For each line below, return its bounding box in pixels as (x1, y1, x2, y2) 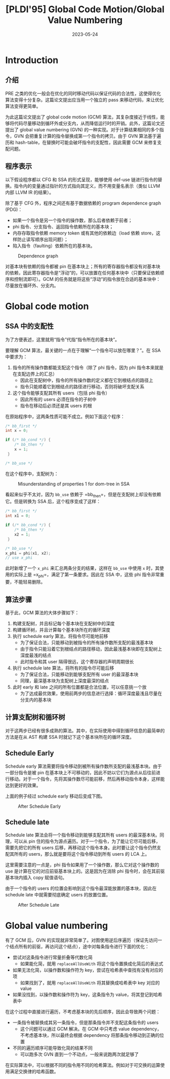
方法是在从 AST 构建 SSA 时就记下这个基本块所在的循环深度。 (5, 734, 134, 740)
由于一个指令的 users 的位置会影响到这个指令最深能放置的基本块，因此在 (5, 885, 157, 891)
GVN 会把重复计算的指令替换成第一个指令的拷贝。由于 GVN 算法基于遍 (14, 133, 161, 139)
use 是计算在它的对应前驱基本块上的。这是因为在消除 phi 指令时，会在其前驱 (5, 868, 165, 874)
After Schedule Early (18, 803, 61, 809)
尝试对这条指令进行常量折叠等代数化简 (12, 954, 93, 960)
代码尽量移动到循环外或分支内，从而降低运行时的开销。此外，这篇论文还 (14, 120, 165, 126)
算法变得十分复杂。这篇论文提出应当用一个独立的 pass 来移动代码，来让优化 (5, 97, 164, 103)
